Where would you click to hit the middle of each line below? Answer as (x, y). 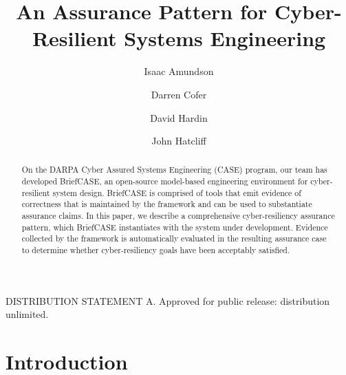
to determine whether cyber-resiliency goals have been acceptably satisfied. (156, 250)
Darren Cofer (179, 94)
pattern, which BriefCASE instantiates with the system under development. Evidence (175, 227)
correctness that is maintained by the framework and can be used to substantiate (167, 204)
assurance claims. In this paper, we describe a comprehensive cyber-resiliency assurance (178, 216)
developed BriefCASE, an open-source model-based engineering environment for (165, 181)
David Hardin (179, 117)
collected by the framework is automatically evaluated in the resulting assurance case (174, 238)
